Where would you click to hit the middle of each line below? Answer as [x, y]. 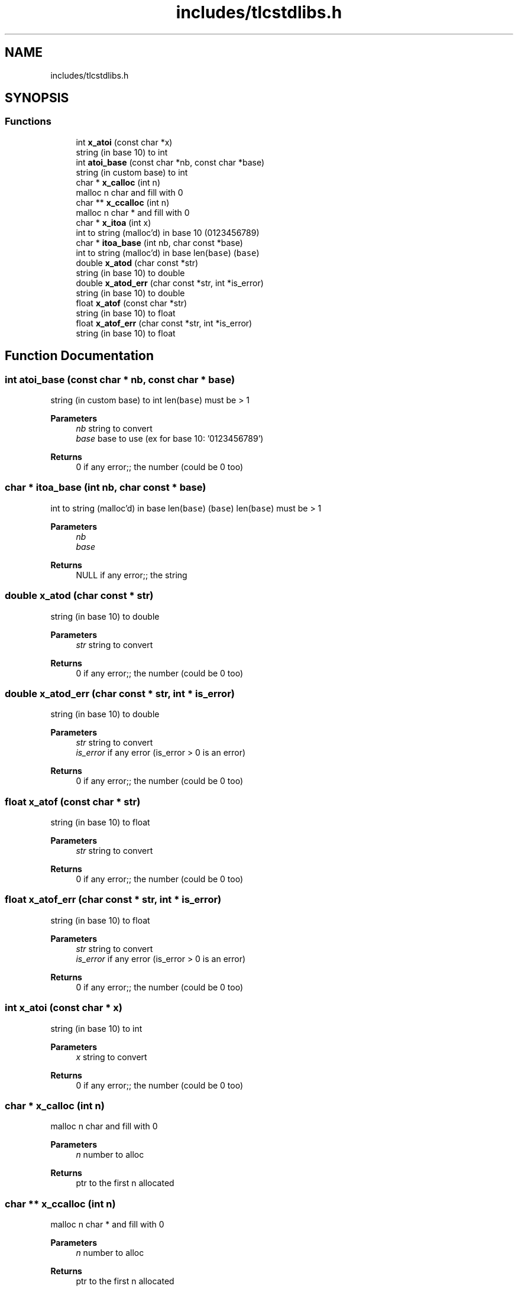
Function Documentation [79, 356]
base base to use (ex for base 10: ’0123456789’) [170, 439]
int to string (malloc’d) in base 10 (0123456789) [168, 232]
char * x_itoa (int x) [114, 222]
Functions [28, 122]
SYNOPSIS [37, 98]
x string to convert [111, 1057]
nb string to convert [114, 429]
